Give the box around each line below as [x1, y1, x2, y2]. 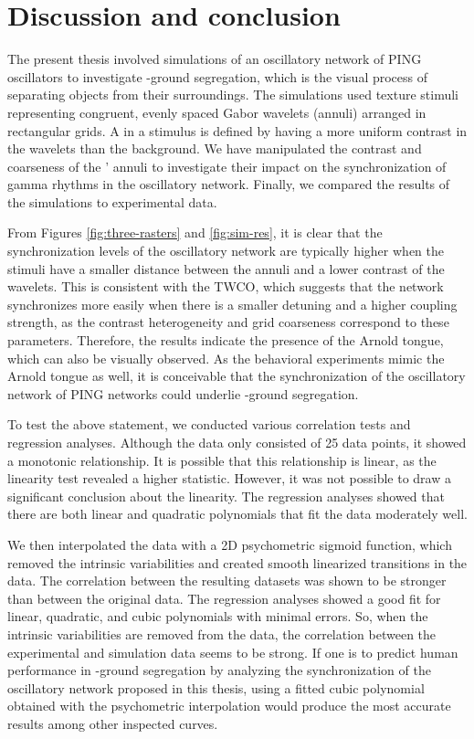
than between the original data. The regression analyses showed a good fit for [7, 588, 441, 607]
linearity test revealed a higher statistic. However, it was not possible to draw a [7, 469, 451, 488]
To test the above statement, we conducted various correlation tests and [7, 415, 411, 434]
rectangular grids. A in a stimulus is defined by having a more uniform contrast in [7, 121, 468, 140]
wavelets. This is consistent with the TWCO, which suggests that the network [7, 277, 444, 296]
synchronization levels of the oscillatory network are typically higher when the [7, 241, 444, 260]
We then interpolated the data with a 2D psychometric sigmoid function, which [7, 534, 452, 554]
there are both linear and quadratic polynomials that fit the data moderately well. [7, 504, 468, 523]
